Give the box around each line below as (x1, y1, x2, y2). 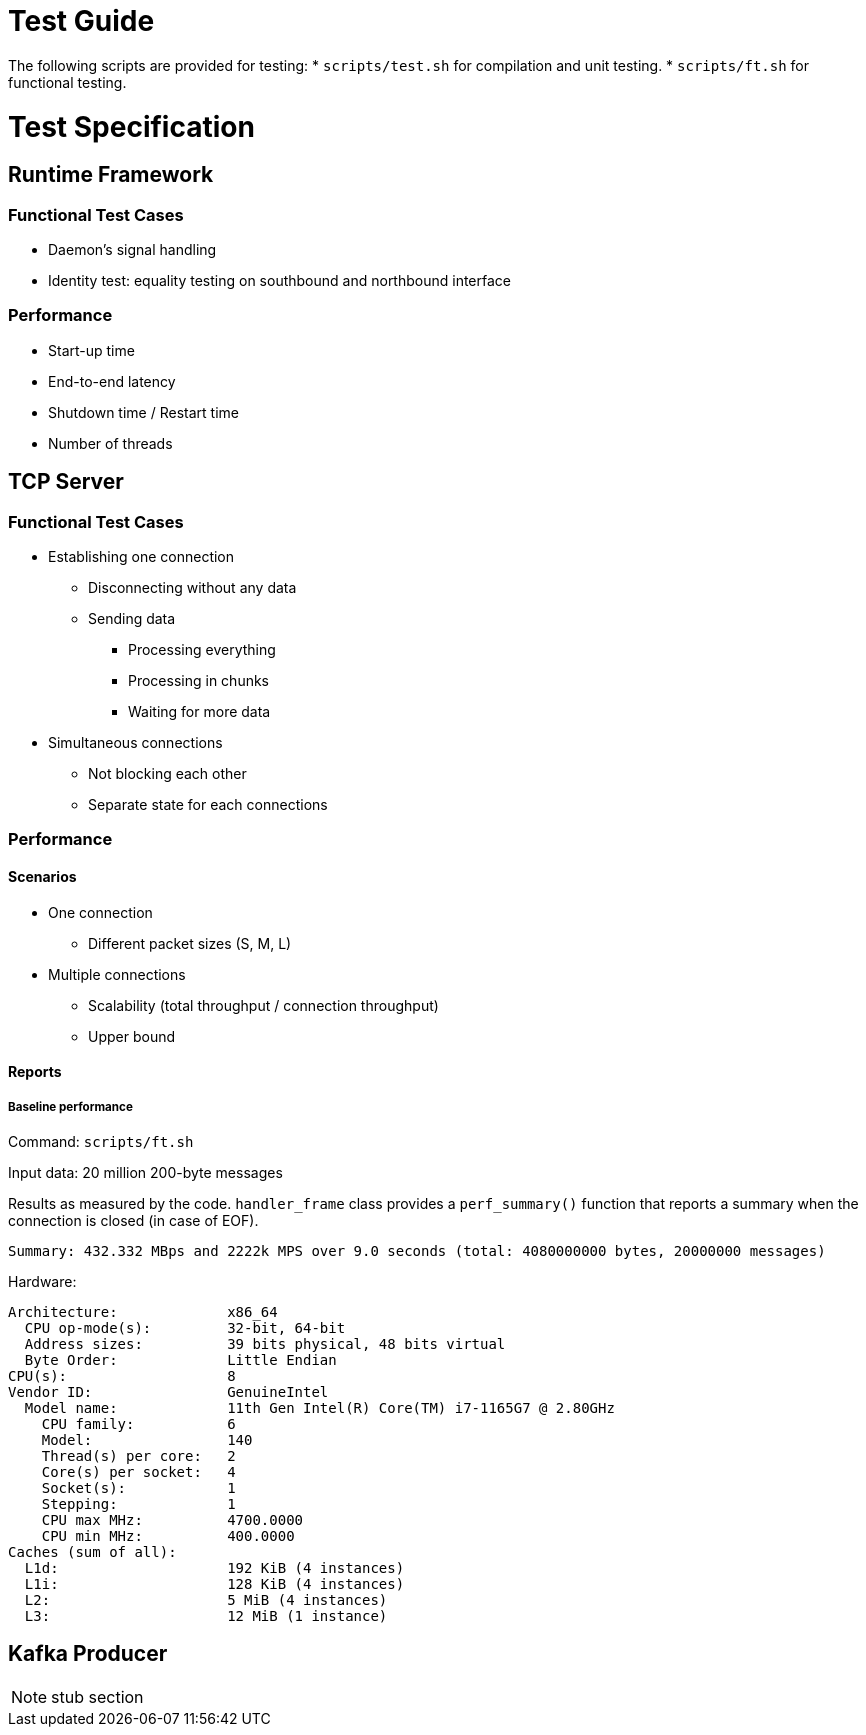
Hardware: (8, 1273, 77, 1290)
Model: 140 (41, 1432, 253, 1448)
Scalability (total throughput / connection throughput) (88, 996, 439, 1014)
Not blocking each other (88, 765, 247, 783)
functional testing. (8, 73, 127, 91)
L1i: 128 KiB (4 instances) (24, 1576, 405, 1592)
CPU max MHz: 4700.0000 (41, 1512, 304, 1528)
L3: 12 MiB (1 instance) (24, 1608, 388, 1624)
